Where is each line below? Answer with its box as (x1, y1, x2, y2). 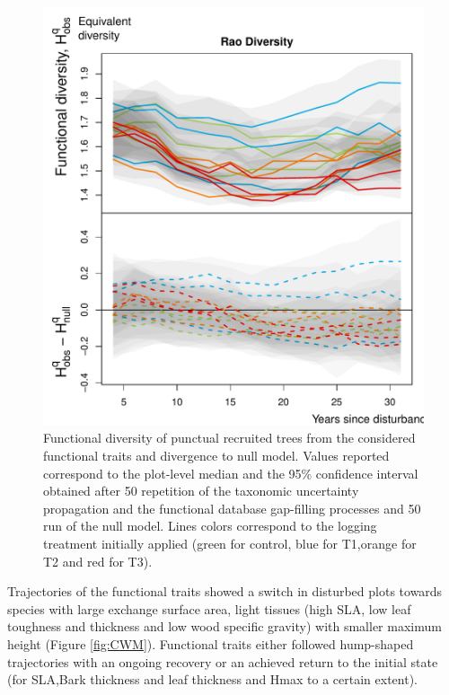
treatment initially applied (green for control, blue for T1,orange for (43, 534, 417, 552)
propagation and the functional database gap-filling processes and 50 (43, 498, 421, 517)
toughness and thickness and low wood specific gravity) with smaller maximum (7, 617, 442, 636)
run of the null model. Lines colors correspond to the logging (43, 516, 377, 535)
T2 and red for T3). (43, 551, 153, 570)
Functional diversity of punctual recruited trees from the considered (43, 428, 416, 447)
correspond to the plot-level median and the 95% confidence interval (43, 463, 418, 482)
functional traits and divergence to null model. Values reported (43, 446, 390, 465)
